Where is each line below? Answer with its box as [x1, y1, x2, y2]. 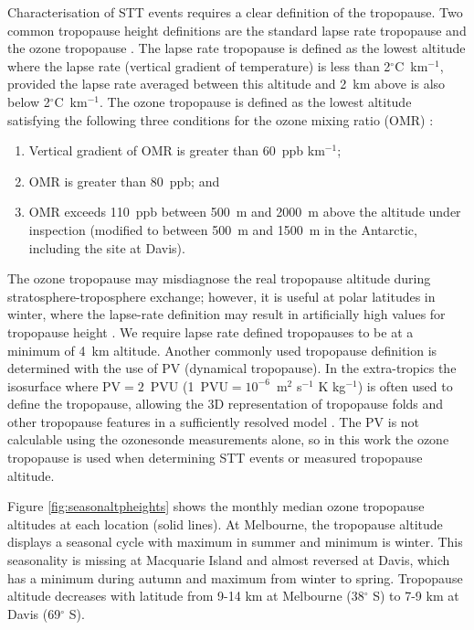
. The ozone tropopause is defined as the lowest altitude [99, 91, 412, 111]
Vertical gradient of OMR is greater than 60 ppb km [28, 141, 325, 160]
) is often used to [357, 376, 453, 395]
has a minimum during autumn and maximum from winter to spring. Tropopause [7, 568, 463, 587]
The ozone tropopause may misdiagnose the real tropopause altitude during [7, 269, 431, 288]
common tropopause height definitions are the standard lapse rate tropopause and [7, 20, 467, 39]
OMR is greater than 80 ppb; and [28, 171, 220, 190]
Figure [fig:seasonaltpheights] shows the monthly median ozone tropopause [7, 497, 425, 516]
